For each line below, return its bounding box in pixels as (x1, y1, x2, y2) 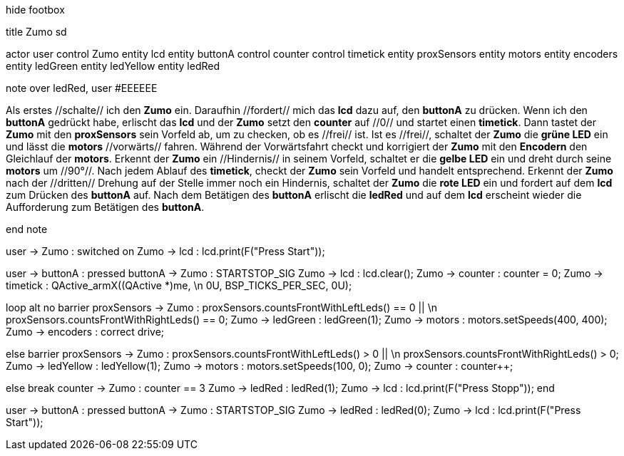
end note (6, 223, 48, 235)
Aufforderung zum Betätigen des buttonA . (6, 201, 205, 213)
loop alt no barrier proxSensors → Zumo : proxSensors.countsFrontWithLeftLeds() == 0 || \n (6, 301, 437, 313)
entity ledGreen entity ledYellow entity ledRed (6, 60, 220, 72)
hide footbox (6, 4, 65, 16)
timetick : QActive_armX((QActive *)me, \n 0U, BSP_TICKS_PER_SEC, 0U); (6, 279, 352, 291)
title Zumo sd (6, 26, 67, 38)
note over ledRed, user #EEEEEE (6, 82, 158, 94)
